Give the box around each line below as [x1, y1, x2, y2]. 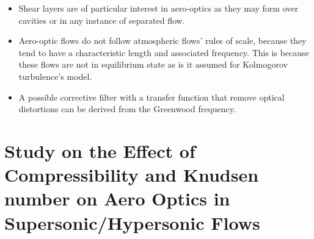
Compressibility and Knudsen [4, 162, 259, 187]
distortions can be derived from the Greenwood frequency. [18, 102, 236, 115]
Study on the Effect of [4, 138, 195, 163]
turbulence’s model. [18, 70, 92, 82]
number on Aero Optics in [4, 186, 230, 211]
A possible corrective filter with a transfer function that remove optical [18, 90, 285, 103]
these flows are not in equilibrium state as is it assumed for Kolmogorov [18, 58, 288, 71]
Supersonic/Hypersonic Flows [4, 210, 260, 235]
